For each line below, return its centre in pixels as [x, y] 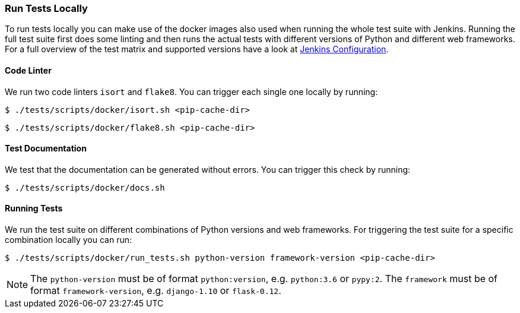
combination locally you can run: [69, 240]
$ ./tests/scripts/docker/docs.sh [85, 187]
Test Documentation [46, 148]
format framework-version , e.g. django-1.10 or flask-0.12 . [156, 291]
